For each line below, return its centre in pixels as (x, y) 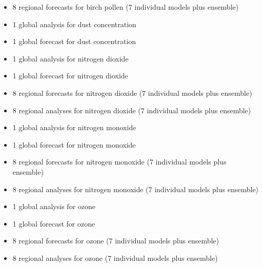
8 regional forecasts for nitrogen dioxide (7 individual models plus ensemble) (132, 93)
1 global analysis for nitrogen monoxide (74, 127)
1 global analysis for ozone (54, 206)
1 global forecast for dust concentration (74, 41)
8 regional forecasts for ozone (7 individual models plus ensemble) (116, 241)
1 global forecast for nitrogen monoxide (74, 144)
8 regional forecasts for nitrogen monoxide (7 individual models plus (119, 162)
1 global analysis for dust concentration (74, 24)
